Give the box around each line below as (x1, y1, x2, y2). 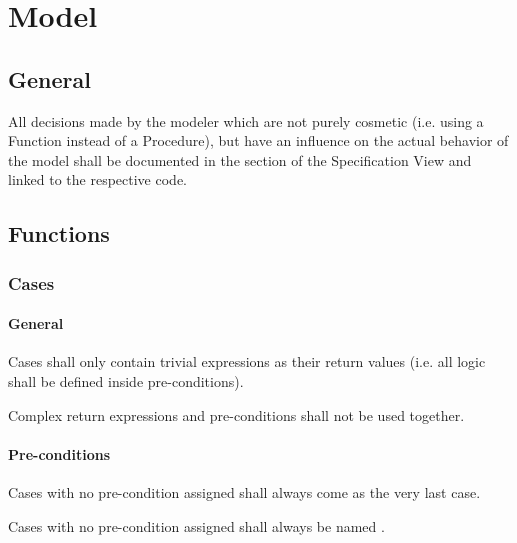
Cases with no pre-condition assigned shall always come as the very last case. (8, 481, 481, 502)
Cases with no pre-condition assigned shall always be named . (8, 515, 385, 536)
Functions (8, 218, 110, 249)
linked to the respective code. (8, 169, 187, 190)
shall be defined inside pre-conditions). (8, 370, 244, 391)
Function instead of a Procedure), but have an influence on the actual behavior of (8, 130, 509, 151)
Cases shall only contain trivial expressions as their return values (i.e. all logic (8, 351, 486, 372)
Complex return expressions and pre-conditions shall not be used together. (8, 404, 465, 425)
